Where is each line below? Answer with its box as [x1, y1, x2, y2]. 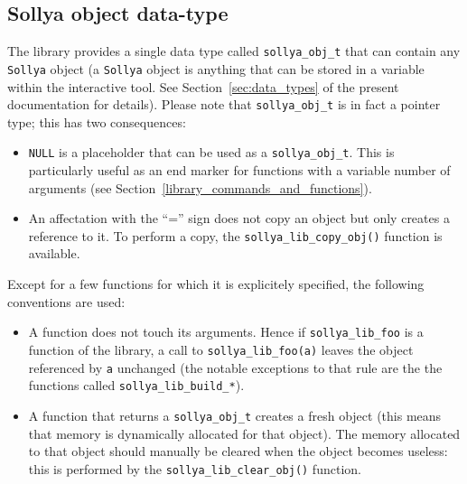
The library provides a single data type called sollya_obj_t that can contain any [7, 42, 461, 60]
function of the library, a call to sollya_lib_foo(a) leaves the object [28, 340, 414, 358]
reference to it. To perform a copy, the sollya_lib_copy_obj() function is [28, 226, 443, 245]
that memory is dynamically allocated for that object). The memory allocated [28, 423, 461, 442]
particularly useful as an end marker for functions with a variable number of [28, 161, 451, 180]
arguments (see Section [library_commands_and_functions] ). [28, 178, 372, 197]
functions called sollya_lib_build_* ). [28, 376, 245, 395]
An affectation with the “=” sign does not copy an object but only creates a [28, 209, 450, 228]
